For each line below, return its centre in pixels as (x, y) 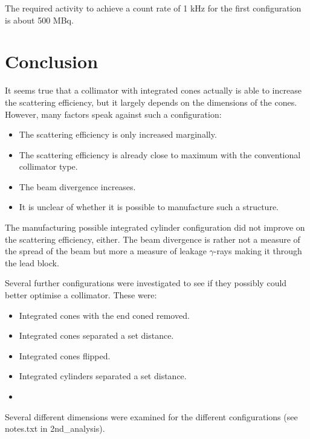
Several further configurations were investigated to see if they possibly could (146, 283)
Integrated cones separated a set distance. (96, 335)
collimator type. (48, 166)
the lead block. (32, 262)
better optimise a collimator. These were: (81, 295)
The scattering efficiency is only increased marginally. (118, 134)
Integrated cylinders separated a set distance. (103, 376)
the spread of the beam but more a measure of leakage (106, 251)
